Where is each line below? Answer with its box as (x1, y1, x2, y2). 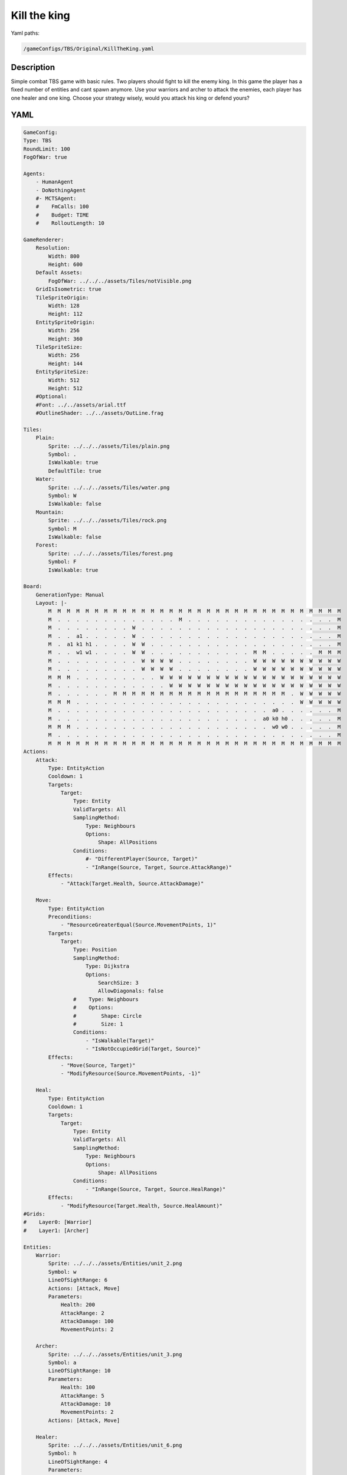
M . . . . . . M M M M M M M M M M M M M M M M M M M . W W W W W (48, 690, 341, 697)
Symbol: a (48, 1359, 77, 1366)
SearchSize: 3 (97, 979, 139, 986)
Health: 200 (60, 1302, 96, 1308)
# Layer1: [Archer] (23, 1227, 89, 1234)
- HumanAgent (35, 179, 74, 185)
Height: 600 (48, 261, 83, 268)
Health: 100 (60, 1384, 96, 1391)
